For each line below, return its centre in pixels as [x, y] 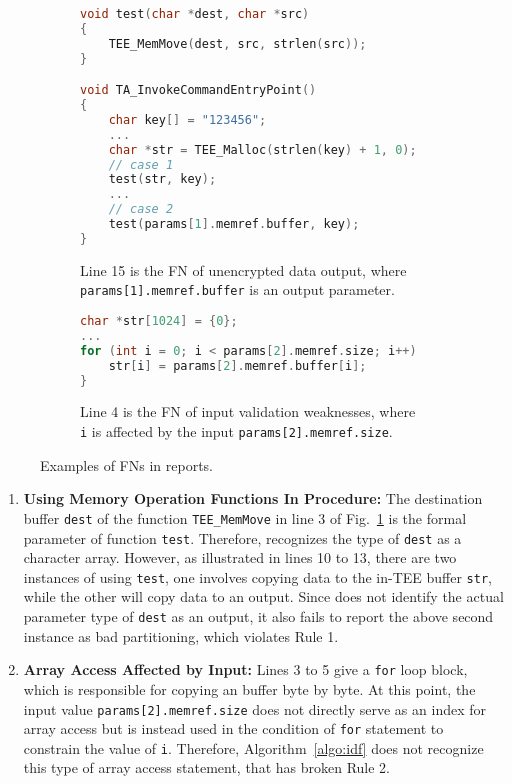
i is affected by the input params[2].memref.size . [236, 431]
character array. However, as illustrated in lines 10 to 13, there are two [240, 557]
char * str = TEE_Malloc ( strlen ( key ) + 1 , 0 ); [262, 149]
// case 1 [141, 164]
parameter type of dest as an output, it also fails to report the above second [258, 616]
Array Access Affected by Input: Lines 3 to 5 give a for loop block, [245, 669]
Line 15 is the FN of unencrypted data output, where [243, 269]
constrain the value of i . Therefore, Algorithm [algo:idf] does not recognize [253, 747]
